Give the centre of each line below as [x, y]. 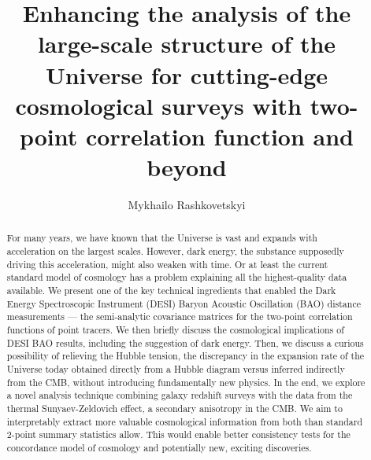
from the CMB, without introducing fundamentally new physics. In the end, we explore [186, 382]
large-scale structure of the [187, 44]
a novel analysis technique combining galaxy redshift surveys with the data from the [180, 395]
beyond [187, 167]
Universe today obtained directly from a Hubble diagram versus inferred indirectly [176, 369]
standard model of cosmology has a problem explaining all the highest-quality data [177, 277]
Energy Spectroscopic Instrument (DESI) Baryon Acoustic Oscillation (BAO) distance [184, 303]
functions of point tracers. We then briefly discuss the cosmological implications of [175, 330]
